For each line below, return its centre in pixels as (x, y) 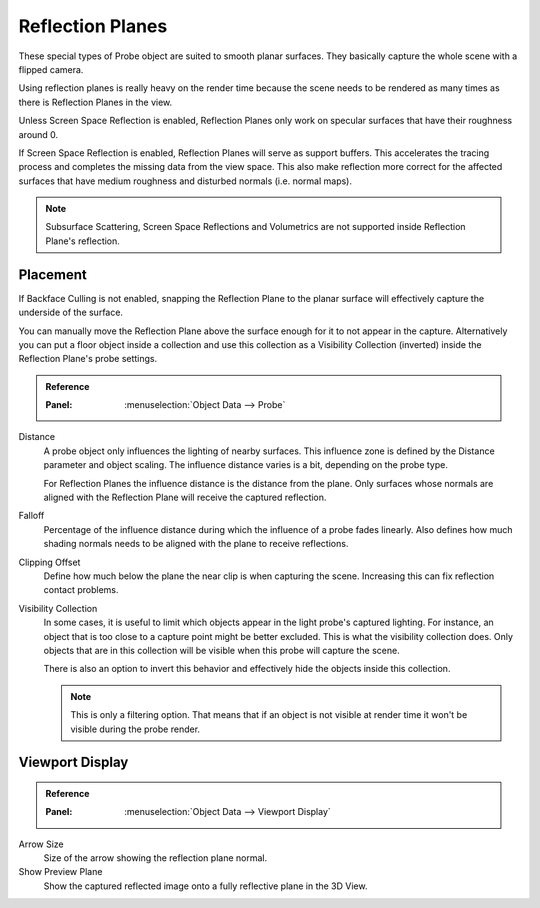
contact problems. (81, 590)
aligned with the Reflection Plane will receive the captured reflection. (185, 497)
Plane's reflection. (82, 241)
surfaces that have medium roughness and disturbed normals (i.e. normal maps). (185, 181)
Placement (52, 274)
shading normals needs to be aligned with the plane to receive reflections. (196, 544)
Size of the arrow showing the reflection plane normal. (155, 858)
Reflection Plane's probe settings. (88, 359)
